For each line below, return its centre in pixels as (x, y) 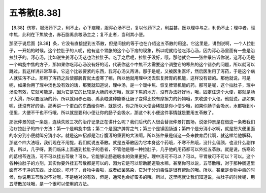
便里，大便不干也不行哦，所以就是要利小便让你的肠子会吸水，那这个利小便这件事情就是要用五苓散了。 (113, 113)
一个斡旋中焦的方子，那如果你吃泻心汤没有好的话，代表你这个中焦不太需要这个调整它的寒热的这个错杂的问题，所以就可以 (132, 64)
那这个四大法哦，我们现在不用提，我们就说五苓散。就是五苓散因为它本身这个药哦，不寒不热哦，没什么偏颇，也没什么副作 (132, 142)
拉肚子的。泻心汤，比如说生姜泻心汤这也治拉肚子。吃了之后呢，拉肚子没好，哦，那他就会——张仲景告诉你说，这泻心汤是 (132, 57)
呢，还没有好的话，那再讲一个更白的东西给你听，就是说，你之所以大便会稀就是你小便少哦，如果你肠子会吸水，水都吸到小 (132, 106)
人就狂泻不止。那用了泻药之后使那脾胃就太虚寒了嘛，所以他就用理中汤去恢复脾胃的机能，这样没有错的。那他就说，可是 (130, 78)
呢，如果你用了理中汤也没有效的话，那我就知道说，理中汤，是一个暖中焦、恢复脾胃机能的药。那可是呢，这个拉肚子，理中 (132, 85)
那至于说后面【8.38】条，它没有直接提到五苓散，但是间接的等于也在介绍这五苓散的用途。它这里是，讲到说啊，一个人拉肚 (132, 43)
